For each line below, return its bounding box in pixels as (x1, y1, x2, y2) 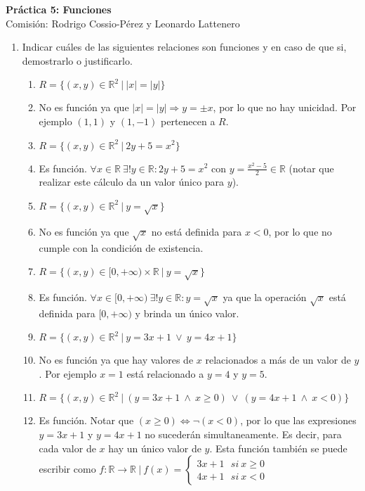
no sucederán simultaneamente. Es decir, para (145, 427, 342, 442)
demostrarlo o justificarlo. (22, 53, 133, 68)
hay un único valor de (108, 440, 201, 455)
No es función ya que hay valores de (39, 352, 194, 367)
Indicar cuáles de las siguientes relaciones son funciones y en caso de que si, (22, 39, 347, 54)
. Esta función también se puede (209, 440, 347, 455)
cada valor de (39, 440, 96, 455)
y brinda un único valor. (135, 305, 239, 320)
